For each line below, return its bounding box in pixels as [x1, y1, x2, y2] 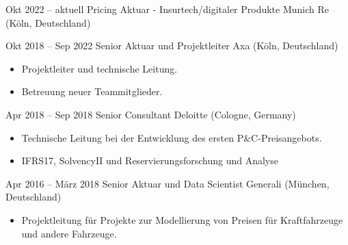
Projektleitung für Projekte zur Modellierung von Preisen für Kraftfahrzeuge [21, 212, 343, 227]
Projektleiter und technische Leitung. [21, 61, 178, 75]
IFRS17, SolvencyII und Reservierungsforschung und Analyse [21, 153, 278, 168]
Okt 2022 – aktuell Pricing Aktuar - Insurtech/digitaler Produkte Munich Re [5, 2, 330, 16]
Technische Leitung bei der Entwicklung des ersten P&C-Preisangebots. [21, 130, 322, 144]
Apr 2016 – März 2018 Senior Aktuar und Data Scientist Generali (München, [5, 176, 330, 190]
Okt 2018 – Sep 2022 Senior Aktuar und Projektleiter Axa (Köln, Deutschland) [5, 38, 338, 53]
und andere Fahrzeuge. [21, 226, 117, 240]
